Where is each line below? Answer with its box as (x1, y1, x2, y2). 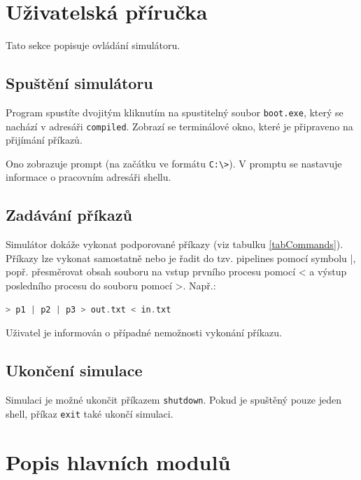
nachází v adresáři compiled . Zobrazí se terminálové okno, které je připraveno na (6, 118, 353, 133)
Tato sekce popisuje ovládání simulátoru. (6, 38, 180, 53)
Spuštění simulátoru (6, 72, 153, 94)
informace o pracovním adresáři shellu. (6, 170, 171, 184)
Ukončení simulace (6, 359, 143, 381)
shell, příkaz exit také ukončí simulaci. (6, 406, 174, 420)
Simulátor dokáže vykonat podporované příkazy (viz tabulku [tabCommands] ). (6, 237, 344, 252)
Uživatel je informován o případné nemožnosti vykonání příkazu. (6, 325, 282, 340)
